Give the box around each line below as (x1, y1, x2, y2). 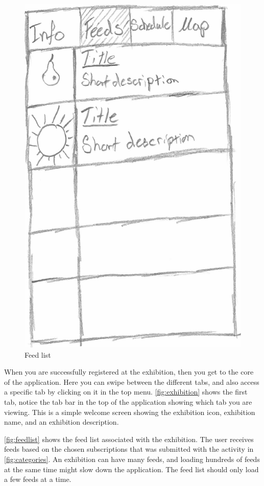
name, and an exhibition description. (4, 416, 119, 427)
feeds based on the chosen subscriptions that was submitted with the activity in (4, 444, 254, 454)
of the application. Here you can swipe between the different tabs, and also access (4, 376, 259, 387)
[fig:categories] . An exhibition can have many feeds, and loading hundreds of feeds (4, 454, 260, 465)
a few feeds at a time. (4, 474, 71, 484)
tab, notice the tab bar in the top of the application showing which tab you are (4, 397, 252, 407)
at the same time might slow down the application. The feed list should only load (4, 464, 259, 474)
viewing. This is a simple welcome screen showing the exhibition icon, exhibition (4, 406, 255, 417)
